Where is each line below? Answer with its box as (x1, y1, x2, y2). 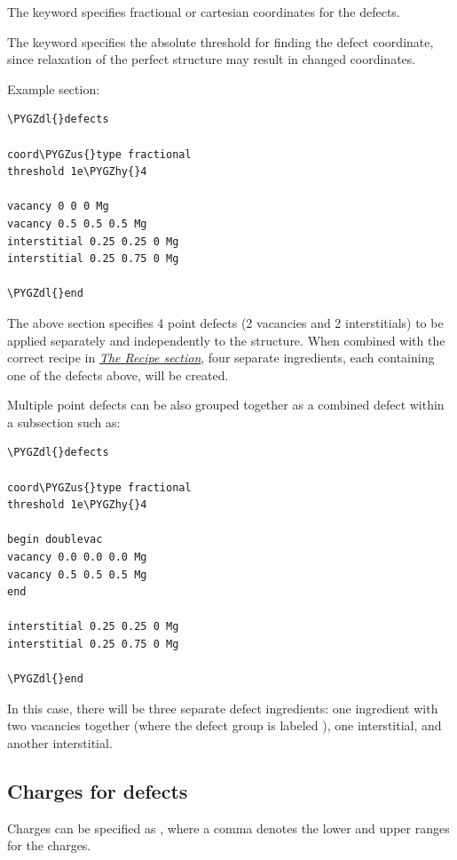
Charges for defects (7, 776, 188, 804)
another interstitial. (7, 733, 113, 752)
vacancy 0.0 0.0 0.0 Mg (7, 551, 147, 564)
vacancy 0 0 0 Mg (7, 200, 109, 213)
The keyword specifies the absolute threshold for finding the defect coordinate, (7, 32, 434, 51)
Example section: (7, 79, 100, 98)
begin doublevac (7, 533, 103, 546)
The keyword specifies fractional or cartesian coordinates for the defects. (7, 3, 400, 20)
